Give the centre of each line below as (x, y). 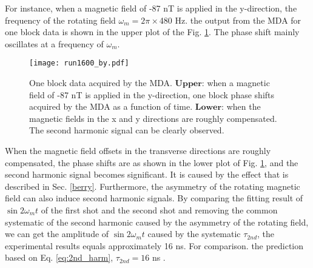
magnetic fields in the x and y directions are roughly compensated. (153, 118)
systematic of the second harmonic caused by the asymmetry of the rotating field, (157, 222)
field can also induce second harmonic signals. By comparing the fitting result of (154, 198)
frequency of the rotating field (60, 20)
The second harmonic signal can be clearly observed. (127, 130)
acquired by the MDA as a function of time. (111, 106)
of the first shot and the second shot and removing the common (159, 209)
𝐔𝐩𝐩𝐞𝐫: (190, 84)
